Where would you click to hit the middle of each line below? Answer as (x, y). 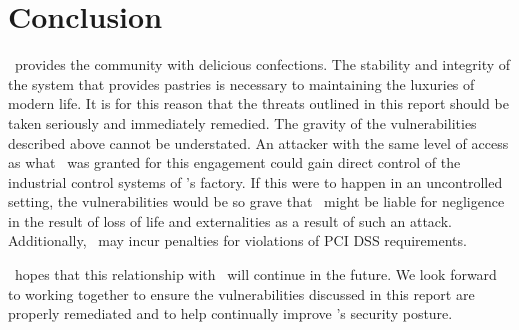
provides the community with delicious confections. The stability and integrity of (262, 64)
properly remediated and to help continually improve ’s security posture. (230, 313)
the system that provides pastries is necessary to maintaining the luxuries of (241, 83)
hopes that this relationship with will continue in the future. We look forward (255, 274)
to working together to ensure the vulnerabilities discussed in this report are (241, 293)
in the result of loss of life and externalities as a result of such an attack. (230, 220)
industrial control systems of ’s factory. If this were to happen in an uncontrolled (255, 181)
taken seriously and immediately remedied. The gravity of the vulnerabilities (242, 122)
